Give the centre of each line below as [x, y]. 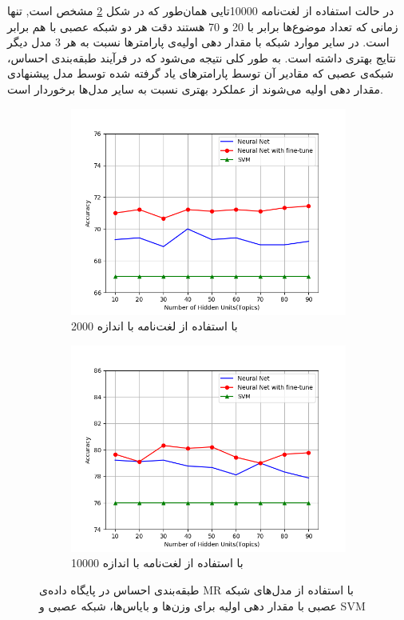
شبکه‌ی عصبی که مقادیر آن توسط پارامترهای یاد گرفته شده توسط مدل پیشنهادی [201, 73]
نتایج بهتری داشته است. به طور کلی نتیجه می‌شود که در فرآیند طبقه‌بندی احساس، [202, 57]
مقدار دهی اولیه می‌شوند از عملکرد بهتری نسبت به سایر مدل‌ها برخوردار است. [195, 88]
